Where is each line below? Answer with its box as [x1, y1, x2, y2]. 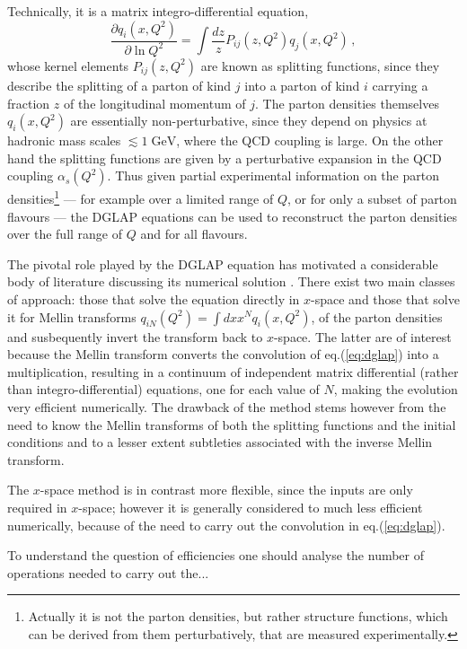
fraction [7, 93, 50, 112]
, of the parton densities [311, 307, 443, 326]
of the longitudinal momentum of [63, 93, 246, 112]
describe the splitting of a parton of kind [7, 75, 232, 94]
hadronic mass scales [7, 131, 121, 150]
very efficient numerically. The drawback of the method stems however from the [7, 397, 446, 416]
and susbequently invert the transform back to [7, 327, 263, 346]
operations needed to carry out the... [7, 563, 209, 582]
